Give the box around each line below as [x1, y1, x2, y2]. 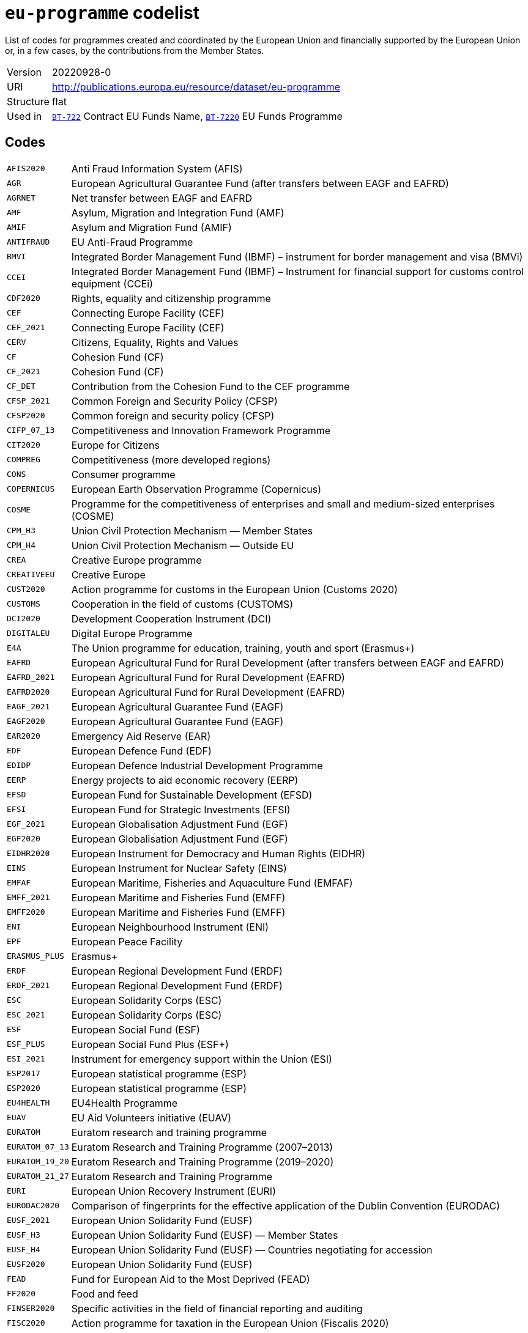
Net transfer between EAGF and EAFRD [71, 191, 252, 204]
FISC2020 [7, 1318, 45, 1328]
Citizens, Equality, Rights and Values [71, 336, 239, 349]
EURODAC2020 [7, 1201, 60, 1211]
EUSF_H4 [7, 1245, 40, 1255]
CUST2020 [7, 585, 45, 594]
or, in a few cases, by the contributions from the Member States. [5, 45, 264, 56]
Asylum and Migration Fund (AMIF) [71, 221, 232, 234]
